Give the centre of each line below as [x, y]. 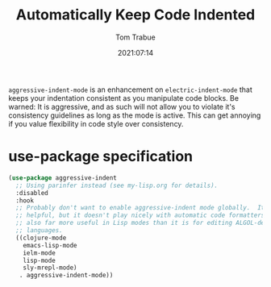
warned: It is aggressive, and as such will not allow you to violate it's [122, 106]
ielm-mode [40, 253]
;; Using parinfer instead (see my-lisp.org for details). [117, 185]
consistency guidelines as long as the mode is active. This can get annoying [135, 115]
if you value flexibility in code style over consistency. [96, 123]
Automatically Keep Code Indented [135, 15]
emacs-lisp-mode [50, 245]
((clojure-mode [41, 238]
